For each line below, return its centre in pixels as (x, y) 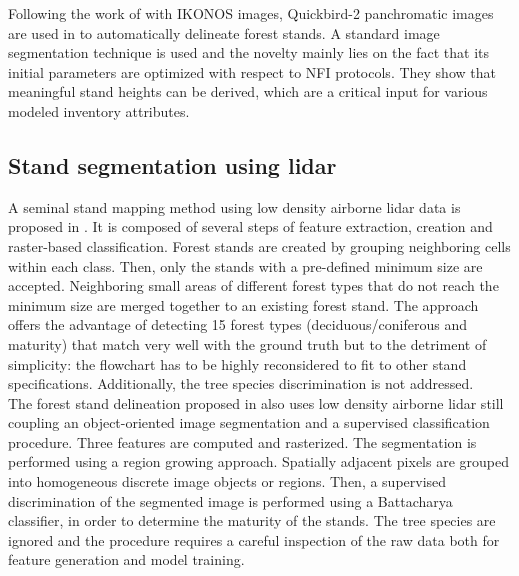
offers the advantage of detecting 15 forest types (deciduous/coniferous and (237, 324)
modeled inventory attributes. (99, 110)
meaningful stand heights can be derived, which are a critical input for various (248, 91)
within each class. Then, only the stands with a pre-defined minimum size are (245, 265)
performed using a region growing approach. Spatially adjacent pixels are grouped (258, 461)
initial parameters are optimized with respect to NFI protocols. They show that (252, 71)
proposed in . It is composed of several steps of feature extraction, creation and (250, 226)
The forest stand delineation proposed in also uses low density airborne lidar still (256, 402)
